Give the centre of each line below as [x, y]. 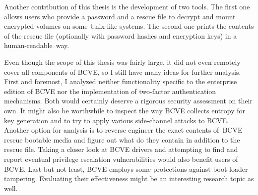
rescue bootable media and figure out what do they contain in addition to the [122, 139]
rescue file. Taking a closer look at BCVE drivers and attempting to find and [121, 149]
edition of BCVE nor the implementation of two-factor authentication [110, 91]
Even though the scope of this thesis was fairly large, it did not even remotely [122, 62]
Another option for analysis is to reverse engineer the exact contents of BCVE [123, 130]
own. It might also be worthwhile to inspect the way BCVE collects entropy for [125, 110]
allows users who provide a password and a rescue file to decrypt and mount [120, 16]
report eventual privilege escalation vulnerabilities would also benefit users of [121, 159]
